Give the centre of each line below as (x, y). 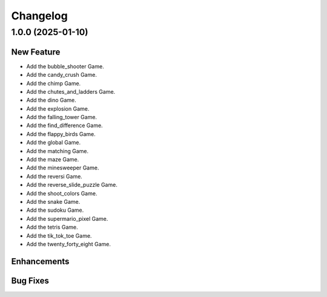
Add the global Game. (54, 143)
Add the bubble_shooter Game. (65, 66)
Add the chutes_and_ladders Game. (71, 91)
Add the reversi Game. (54, 176)
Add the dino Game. (51, 100)
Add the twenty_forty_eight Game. (69, 244)
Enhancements (40, 261)
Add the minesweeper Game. (63, 168)
